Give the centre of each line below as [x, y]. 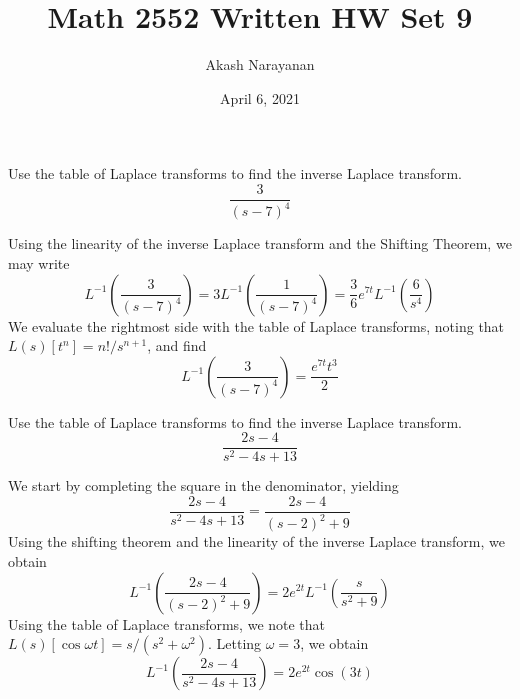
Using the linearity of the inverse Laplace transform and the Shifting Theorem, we [260, 243]
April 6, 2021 [260, 97]
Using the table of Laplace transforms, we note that [167, 623]
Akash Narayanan [260, 64]
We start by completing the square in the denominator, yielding [203, 485]
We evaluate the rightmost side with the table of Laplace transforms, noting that [256, 325]
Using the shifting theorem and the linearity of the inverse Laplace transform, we [256, 541]
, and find [177, 345]
